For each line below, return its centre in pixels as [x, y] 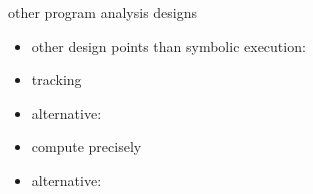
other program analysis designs [103, 12]
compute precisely [86, 146]
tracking [56, 79]
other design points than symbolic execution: [168, 45]
